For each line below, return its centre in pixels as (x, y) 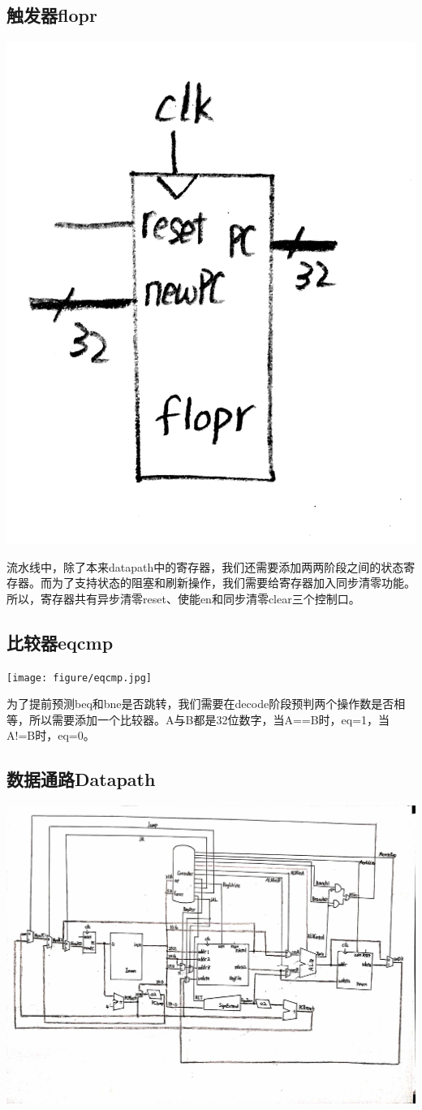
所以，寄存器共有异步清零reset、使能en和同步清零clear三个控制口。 (183, 598)
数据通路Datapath (81, 779)
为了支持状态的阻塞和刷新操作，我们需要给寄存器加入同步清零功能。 (233, 583)
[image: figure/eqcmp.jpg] (79, 678)
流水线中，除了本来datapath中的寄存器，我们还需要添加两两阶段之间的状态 (205, 566)
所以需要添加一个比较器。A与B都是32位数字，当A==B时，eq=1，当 (209, 719)
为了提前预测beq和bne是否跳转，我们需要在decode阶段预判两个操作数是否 (200, 704)
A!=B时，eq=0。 (51, 735)
